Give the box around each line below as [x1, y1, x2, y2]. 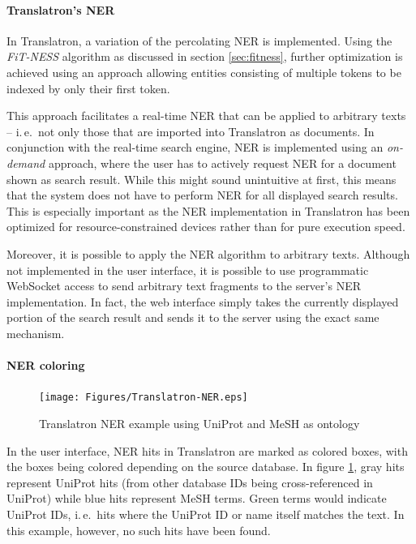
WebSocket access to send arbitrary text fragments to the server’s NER [6, 277, 361, 294]
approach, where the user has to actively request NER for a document [48, 154, 397, 171]
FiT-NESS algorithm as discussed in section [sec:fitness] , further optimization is [6, 48, 403, 65]
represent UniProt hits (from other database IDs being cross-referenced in [6, 473, 373, 490]
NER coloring [6, 357, 85, 374]
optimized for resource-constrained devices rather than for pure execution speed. [6, 218, 405, 235]
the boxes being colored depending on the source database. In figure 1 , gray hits [6, 458, 405, 475]
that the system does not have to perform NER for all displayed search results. [6, 186, 398, 203]
